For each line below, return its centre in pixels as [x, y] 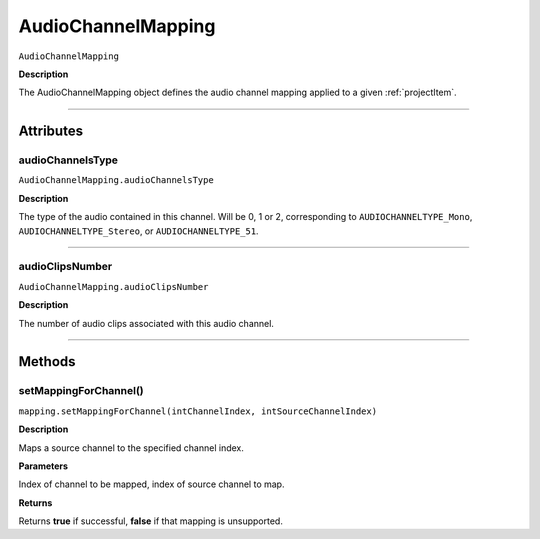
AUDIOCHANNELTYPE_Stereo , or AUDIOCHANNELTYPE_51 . [138, 231]
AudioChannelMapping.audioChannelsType [116, 180]
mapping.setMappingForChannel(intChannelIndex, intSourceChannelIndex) [198, 411]
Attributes [51, 131]
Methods [47, 361]
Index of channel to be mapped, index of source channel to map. [151, 484]
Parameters [43, 466]
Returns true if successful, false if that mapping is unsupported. [151, 521]
